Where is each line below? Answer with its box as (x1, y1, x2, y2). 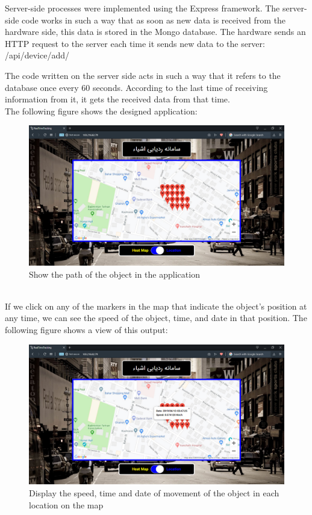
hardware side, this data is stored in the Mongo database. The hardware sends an (5, 25, 306, 38)
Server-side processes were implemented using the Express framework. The (5, 2, 280, 14)
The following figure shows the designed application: (5, 104, 198, 117)
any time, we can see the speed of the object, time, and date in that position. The (5, 311, 307, 324)
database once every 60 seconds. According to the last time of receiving (5, 81, 268, 93)
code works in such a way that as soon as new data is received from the (22, 13, 286, 26)
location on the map (29, 498, 104, 511)
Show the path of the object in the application (29, 267, 200, 280)
